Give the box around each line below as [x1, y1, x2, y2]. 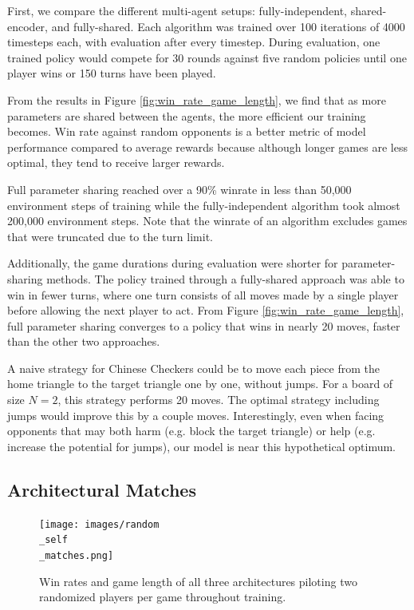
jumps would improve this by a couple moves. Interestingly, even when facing [7, 406, 384, 423]
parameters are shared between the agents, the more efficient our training [7, 107, 366, 124]
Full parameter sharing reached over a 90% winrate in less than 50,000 [7, 180, 352, 197]
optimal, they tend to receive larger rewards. [7, 154, 225, 171]
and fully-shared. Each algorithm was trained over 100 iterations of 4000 [51, 18, 405, 34]
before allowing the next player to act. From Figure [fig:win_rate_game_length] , [7, 302, 404, 319]
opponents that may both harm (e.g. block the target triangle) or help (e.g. [7, 422, 376, 439]
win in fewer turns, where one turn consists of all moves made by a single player [7, 286, 399, 303]
